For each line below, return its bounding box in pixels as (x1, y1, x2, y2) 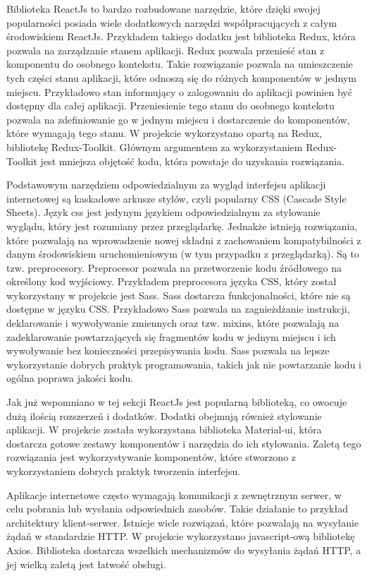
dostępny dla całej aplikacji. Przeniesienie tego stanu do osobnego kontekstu (6, 98, 335, 113)
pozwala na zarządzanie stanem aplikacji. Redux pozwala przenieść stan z (6, 42, 325, 57)
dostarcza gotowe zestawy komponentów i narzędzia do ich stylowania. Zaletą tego (6, 436, 361, 450)
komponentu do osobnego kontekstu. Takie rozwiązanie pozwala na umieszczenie (6, 56, 353, 71)
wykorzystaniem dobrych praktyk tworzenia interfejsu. (6, 464, 241, 478)
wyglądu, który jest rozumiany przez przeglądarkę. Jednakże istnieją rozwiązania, (6, 218, 358, 233)
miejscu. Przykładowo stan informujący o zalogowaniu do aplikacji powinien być (6, 84, 352, 99)
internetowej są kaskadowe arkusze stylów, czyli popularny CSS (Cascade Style (6, 191, 347, 205)
